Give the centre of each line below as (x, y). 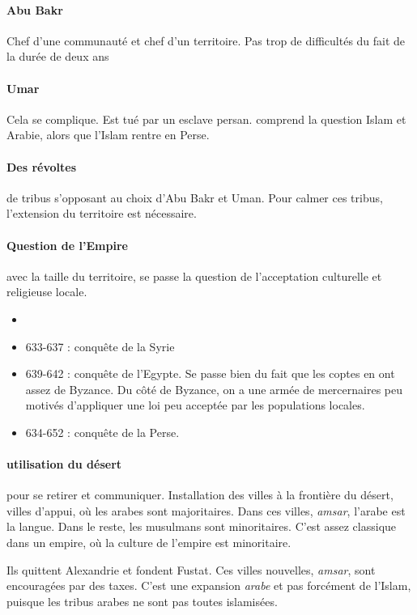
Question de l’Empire (67, 245)
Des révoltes (42, 166)
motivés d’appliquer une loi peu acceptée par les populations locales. (195, 405)
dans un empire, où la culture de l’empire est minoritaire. (149, 543)
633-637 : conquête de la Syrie (100, 346)
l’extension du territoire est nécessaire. (102, 213)
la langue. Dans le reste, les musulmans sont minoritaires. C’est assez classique (202, 526)
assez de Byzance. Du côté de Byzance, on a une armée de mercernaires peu (214, 389)
